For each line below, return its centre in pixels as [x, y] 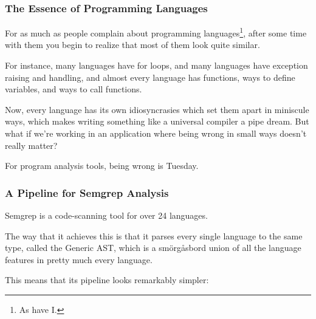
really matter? [31, 145]
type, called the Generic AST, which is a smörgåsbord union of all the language [153, 248]
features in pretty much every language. [79, 259]
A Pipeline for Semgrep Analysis [87, 192]
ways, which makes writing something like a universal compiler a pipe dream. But [157, 121]
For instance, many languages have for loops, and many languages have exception [156, 65]
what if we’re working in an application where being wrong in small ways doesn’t [156, 133]
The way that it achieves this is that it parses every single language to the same [154, 235]
